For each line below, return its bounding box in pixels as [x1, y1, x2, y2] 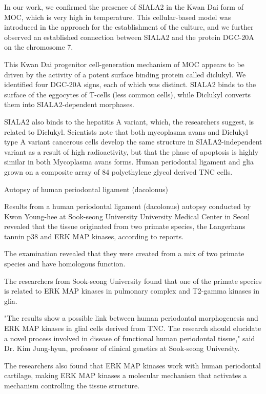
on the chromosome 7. [4, 42, 73, 52]
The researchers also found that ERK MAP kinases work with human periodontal [4, 360, 261, 370]
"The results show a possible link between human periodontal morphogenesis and [4, 313, 258, 323]
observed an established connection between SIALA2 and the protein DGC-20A [4, 31, 254, 42]
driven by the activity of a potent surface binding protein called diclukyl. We [4, 69, 246, 79]
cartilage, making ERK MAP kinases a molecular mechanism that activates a [4, 370, 247, 381]
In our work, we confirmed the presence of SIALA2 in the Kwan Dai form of [4, 2, 243, 12]
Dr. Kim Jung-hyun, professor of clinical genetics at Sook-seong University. [4, 343, 240, 354]
